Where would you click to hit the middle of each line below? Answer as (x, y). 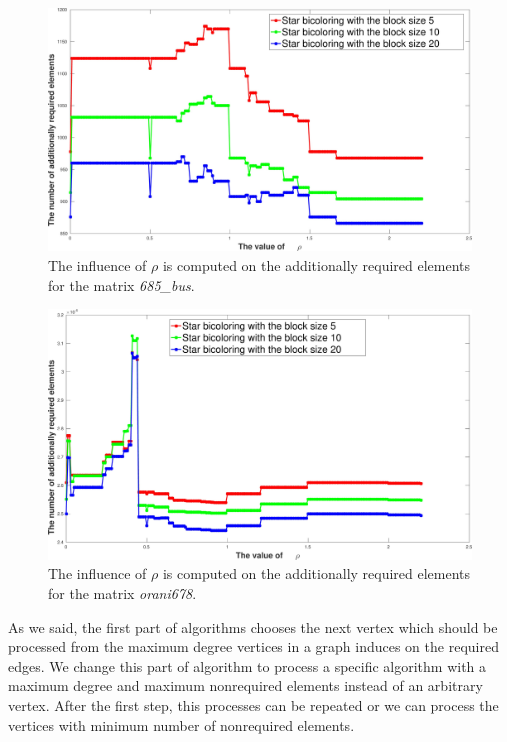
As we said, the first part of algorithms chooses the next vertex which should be (253, 626)
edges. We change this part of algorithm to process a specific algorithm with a (247, 665)
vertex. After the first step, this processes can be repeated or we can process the (253, 704)
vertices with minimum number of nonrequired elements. (181, 724)
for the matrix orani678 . (122, 592)
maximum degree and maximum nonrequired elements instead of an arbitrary (245, 685)
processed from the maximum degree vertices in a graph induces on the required (253, 646)
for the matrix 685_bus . (121, 284)
